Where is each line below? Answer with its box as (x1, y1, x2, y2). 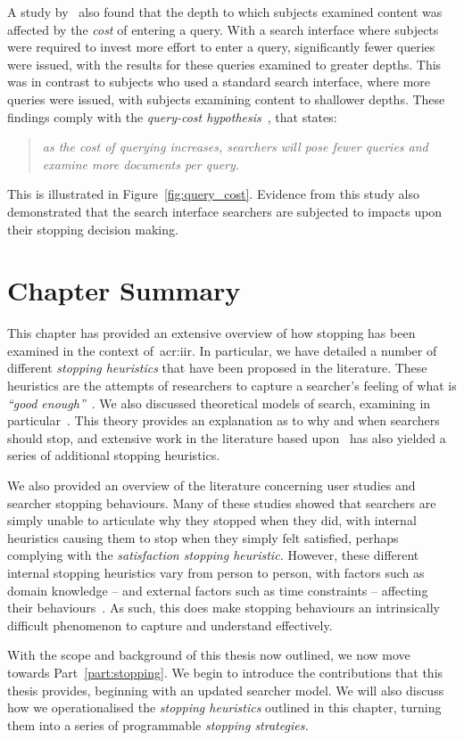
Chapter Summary (7, 272, 241, 308)
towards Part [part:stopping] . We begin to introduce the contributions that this (7, 662, 443, 681)
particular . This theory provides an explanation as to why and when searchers (7, 411, 440, 430)
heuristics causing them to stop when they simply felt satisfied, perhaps (7, 528, 399, 547)
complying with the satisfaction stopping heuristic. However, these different (7, 546, 419, 564)
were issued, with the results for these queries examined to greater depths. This (7, 54, 442, 73)
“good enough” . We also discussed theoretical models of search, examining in (7, 393, 431, 412)
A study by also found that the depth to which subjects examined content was (7, 3, 443, 21)
